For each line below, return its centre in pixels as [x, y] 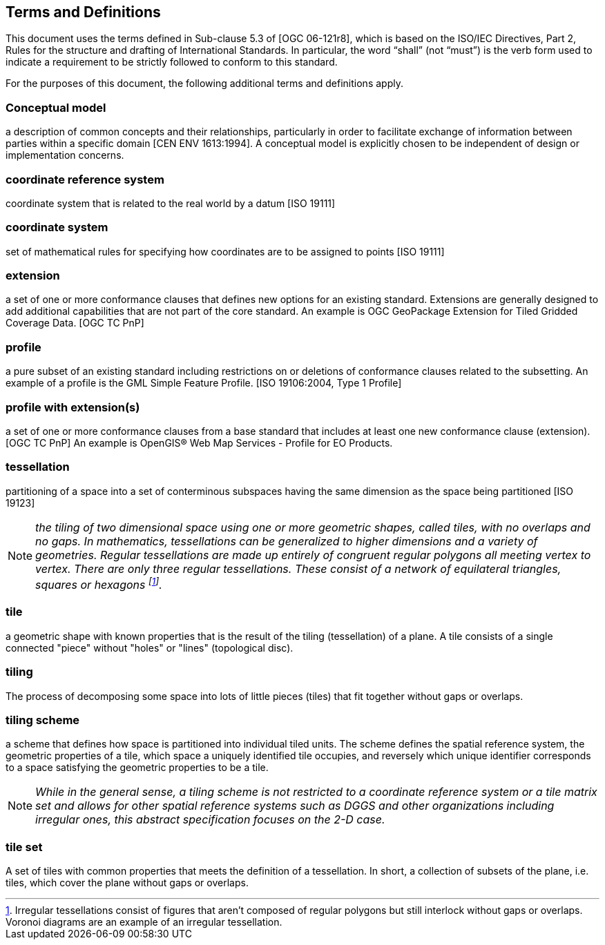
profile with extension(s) [73, 407]
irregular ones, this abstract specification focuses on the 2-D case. [210, 820]
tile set [24, 847]
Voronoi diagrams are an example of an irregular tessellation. [144, 922]
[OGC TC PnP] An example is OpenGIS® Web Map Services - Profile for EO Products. [199, 442]
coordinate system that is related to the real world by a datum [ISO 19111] [171, 203]
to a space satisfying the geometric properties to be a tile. [137, 768]
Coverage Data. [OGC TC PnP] [75, 323]
